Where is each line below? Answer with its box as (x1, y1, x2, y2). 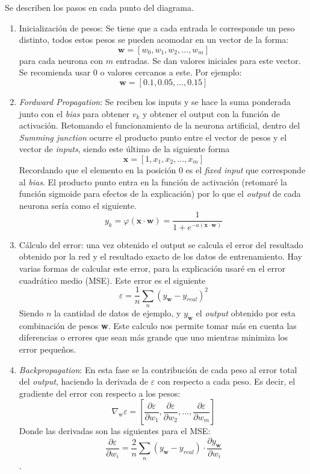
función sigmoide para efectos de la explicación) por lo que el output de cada (19, 187, 301, 200)
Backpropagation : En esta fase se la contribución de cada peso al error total (19, 363, 297, 376)
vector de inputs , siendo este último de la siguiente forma (19, 143, 230, 155)
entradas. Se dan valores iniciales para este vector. (116, 54, 301, 66)
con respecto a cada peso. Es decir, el (157, 375, 296, 388)
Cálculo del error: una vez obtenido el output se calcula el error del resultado (19, 238, 303, 251)
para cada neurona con (19, 54, 104, 66)
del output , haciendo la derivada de (19, 375, 148, 388)
